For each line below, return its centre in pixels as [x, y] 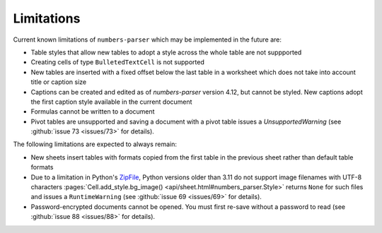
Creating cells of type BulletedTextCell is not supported [117, 62]
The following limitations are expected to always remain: [95, 144]
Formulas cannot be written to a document [93, 112]
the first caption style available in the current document [111, 102]
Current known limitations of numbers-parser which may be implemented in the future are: [147, 40]
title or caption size [59, 82]
